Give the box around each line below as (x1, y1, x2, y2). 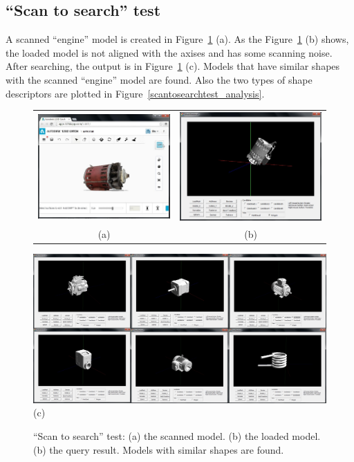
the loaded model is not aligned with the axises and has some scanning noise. (6, 45, 333, 59)
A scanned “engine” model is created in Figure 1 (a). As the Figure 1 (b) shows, (6, 32, 349, 46)
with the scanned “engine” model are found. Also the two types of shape (6, 72, 313, 86)
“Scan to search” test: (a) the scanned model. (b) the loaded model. (33, 428, 321, 443)
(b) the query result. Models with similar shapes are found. (33, 442, 284, 456)
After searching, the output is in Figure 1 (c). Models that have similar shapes (6, 59, 340, 73)
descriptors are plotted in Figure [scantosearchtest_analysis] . (6, 86, 265, 100)
